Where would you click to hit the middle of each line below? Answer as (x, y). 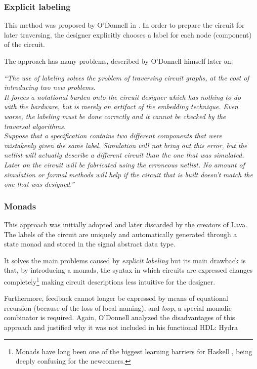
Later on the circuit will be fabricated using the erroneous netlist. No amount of (125, 164)
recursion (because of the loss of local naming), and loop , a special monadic (118, 307)
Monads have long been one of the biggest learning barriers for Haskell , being (134, 351)
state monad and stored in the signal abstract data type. (90, 244)
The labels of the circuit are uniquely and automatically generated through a (121, 234)
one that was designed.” (39, 184)
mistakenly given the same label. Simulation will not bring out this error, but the (126, 145)
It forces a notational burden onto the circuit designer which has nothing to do (123, 97)
